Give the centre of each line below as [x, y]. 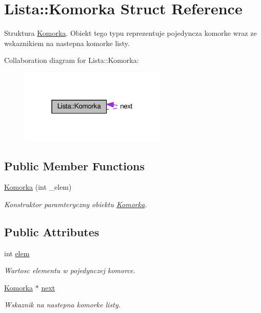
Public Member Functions [74, 165]
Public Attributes [52, 231]
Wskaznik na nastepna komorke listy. [63, 305]
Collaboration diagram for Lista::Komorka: [72, 60]
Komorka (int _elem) [38, 187]
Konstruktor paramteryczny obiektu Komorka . [76, 204]
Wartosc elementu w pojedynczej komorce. [70, 270]
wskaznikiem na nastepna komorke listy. [67, 43]
